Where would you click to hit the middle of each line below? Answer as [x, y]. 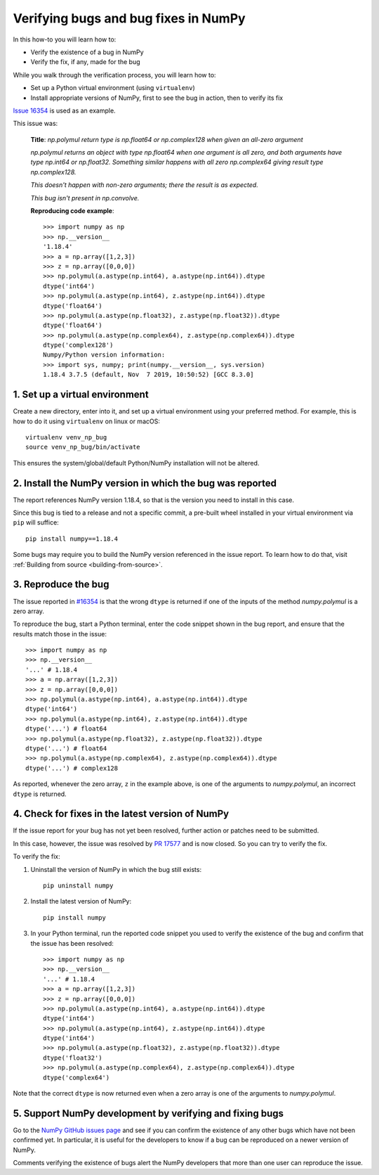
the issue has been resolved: [72, 943]
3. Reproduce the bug [61, 585]
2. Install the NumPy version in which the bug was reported [145, 483]
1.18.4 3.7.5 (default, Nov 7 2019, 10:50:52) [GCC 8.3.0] [148, 375]
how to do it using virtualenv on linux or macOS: [87, 421]
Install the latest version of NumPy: [81, 901]
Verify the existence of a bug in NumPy [87, 52]
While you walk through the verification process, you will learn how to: [115, 75]
